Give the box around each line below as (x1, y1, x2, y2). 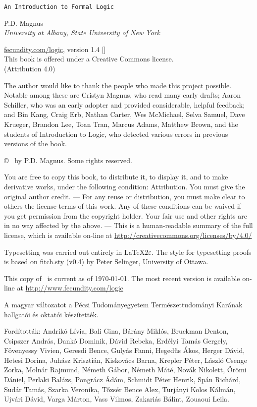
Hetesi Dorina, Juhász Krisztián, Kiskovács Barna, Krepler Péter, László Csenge (4, 354, 247, 365)
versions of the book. (4, 138, 67, 149)
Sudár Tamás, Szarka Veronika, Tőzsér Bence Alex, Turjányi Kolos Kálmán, (4, 384, 236, 394)
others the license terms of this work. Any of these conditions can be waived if (4, 201, 241, 211)
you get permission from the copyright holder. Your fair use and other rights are (4, 210, 248, 221)
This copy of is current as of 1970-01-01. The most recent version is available (4, 273, 240, 283)
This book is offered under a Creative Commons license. (4, 54, 174, 64)
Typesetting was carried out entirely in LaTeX (4, 246, 145, 257)
